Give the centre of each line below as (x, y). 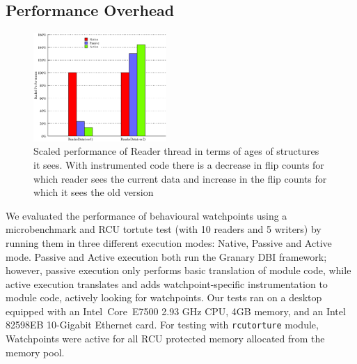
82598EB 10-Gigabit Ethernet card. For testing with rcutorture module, (162, 325)
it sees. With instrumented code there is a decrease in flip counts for (179, 164)
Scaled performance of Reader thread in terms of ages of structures (176, 151)
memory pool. (35, 352)
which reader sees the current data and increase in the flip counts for (180, 178)
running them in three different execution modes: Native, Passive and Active (169, 242)
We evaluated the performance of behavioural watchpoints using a (146, 215)
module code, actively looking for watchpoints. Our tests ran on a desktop (164, 297)
